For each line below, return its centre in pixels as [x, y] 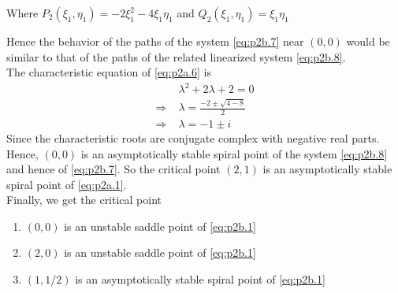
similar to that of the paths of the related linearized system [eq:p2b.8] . [176, 56]
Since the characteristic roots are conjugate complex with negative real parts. [193, 137]
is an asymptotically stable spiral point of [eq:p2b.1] [200, 279]
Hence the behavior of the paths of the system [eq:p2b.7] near [155, 41]
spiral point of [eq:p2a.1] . [67, 184]
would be [368, 41]
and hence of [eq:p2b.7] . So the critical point [113, 169]
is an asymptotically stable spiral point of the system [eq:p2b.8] [234, 153]
